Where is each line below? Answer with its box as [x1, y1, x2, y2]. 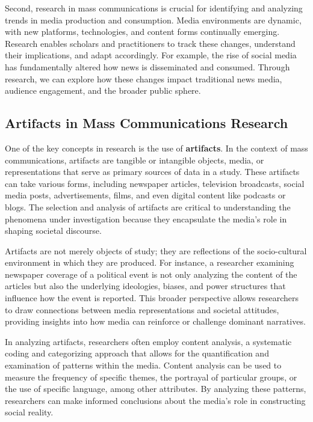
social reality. [5, 406, 54, 418]
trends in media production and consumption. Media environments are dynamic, [5, 13, 302, 26]
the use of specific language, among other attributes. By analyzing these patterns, [5, 382, 306, 395]
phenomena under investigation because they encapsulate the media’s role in [5, 212, 287, 225]
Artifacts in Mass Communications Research [5, 114, 288, 132]
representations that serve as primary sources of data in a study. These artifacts [5, 165, 300, 178]
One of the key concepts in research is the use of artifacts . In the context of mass [5, 141, 308, 154]
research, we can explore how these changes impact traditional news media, [5, 72, 282, 85]
